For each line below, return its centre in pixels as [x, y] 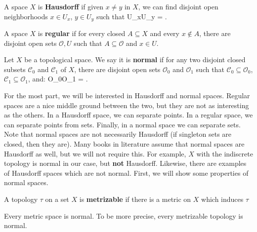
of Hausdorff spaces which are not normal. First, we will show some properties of [126, 173]
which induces [222, 199]
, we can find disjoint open [178, 6]
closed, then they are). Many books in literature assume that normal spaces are [124, 143]
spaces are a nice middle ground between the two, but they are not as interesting [127, 105]
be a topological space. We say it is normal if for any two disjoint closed [135, 59]
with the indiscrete [225, 153]
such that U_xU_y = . [131, 16]
